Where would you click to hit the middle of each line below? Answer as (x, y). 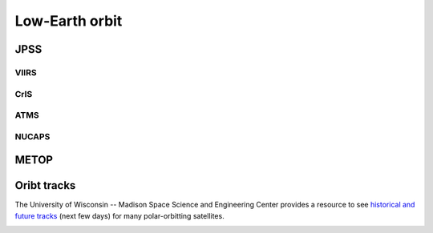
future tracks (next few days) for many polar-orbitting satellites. (119, 215)
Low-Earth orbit (69, 21)
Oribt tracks (45, 185)
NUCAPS (32, 136)
